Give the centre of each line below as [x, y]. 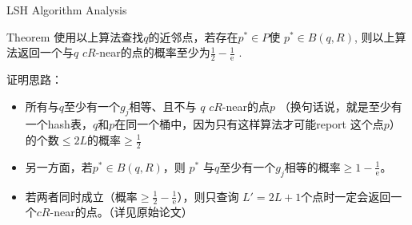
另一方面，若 [59, 166]
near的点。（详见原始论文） [123, 212]
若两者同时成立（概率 [81, 196]
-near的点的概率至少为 [153, 52]
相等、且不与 [163, 106]
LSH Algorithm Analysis [67, 10]
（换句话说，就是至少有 [340, 106]
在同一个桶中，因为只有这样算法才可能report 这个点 [249, 124]
